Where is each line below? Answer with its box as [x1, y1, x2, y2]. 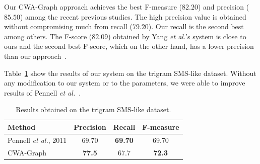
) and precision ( [198, 2, 249, 12]
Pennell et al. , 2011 [8, 134, 67, 145]
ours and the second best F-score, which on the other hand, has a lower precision [4, 41, 254, 51]
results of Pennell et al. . [4, 87, 81, 98]
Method [8, 121, 36, 132]
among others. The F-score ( [4, 31, 92, 41]
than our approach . [4, 50, 67, 61]
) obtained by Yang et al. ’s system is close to [108, 31, 246, 41]
